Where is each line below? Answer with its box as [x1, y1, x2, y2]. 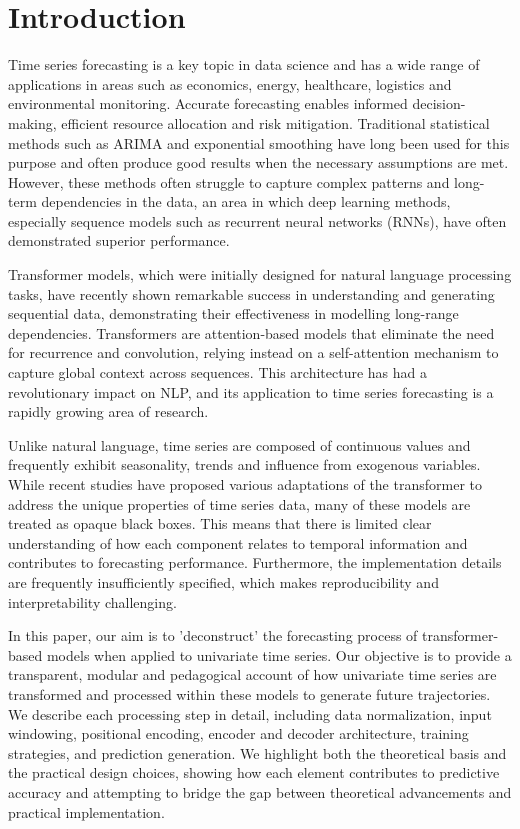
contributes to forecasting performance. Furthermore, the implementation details [8, 552, 502, 573]
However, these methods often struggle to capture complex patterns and [8, 171, 450, 192]
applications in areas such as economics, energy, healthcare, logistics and [8, 73, 452, 94]
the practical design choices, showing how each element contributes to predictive [8, 762, 500, 783]
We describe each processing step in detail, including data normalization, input [8, 703, 492, 724]
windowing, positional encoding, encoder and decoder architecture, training [8, 723, 469, 744]
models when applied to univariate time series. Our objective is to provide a [46, 644, 512, 665]
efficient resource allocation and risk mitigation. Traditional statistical [61, 112, 490, 133]
